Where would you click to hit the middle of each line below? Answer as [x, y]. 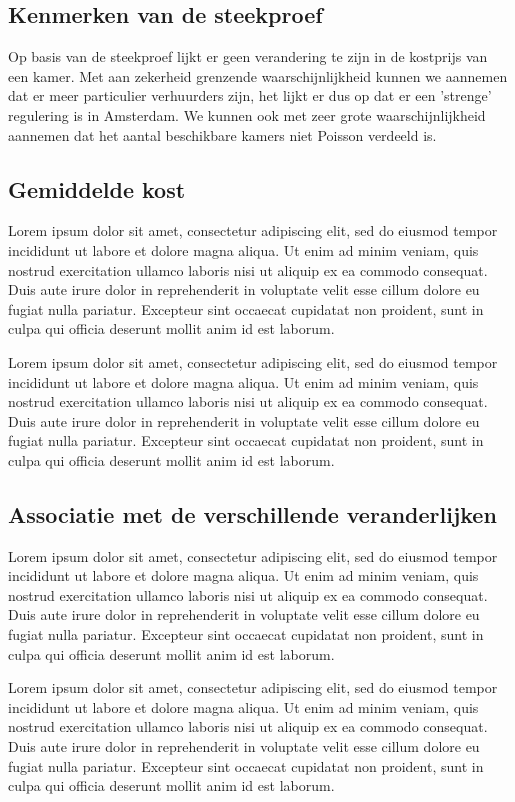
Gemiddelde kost [97, 188]
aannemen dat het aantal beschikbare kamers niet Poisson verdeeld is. [222, 134]
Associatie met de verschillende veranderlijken [252, 513]
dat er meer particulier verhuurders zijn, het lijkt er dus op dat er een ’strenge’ [250, 95]
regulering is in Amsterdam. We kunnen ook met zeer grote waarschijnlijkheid [247, 114]
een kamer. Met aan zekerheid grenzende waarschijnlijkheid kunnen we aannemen [258, 75]
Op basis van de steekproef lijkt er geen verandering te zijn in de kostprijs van [248, 56]
